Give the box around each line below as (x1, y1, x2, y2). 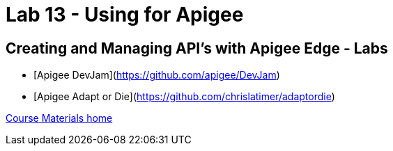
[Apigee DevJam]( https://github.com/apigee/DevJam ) (33, 69, 280, 81)
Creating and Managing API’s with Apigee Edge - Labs (6, 39, 388, 57)
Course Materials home (6, 112, 113, 125)
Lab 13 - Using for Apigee (6, 3, 244, 26)
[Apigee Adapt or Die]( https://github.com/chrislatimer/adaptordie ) (33, 90, 335, 103)
